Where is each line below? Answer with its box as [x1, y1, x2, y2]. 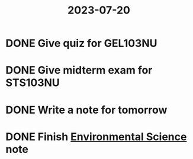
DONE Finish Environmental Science [5, 130, 187, 143]
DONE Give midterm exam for [5, 64, 153, 77]
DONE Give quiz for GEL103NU [5, 37, 157, 50]
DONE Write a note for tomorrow [5, 103, 168, 117]
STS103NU [5, 76, 60, 90]
